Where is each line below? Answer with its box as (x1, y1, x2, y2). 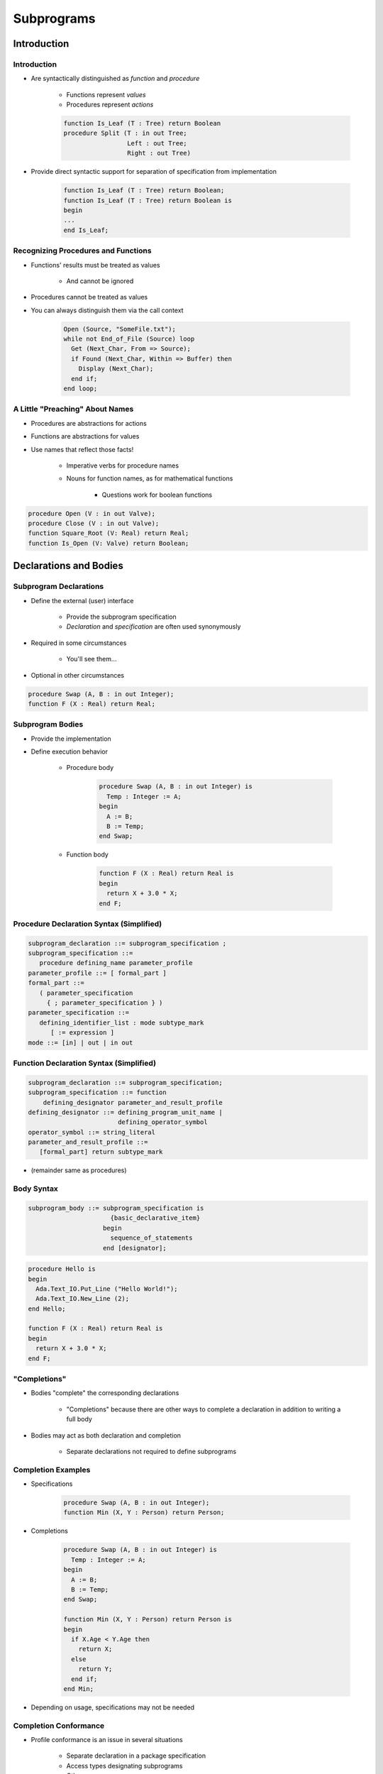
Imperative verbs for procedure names (66, 461, 179, 470)
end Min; (63, 1685, 94, 1692)
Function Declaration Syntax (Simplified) (13, 1058, 156, 1068)
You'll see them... (66, 655, 117, 663)
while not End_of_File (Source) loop (63, 335, 195, 343)
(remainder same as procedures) (30, 1166, 127, 1174)
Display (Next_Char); (78, 365, 154, 373)
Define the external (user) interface (30, 596, 134, 605)
